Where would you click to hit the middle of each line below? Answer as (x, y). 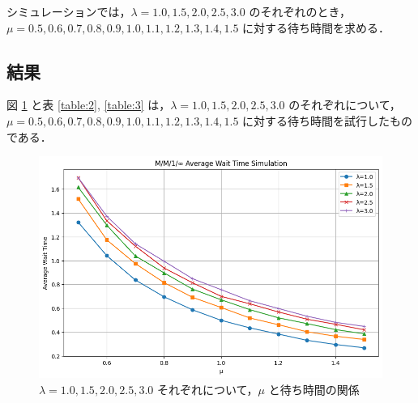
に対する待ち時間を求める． (316, 27)
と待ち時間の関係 (314, 389)
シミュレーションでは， (69, 11)
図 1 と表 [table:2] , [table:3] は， (89, 105)
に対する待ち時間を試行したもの (328, 120)
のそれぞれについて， (345, 105)
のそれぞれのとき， (300, 11)
